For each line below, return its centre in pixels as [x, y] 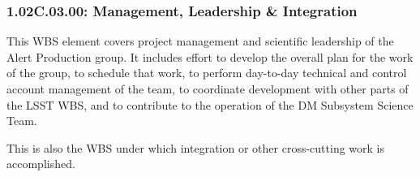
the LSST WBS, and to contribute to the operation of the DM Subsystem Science [210, 104]
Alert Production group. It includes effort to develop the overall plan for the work [210, 56]
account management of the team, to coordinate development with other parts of [208, 88]
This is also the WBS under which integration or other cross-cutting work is [195, 147]
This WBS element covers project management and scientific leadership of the [200, 41]
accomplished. [41, 164]
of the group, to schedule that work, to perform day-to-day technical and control [207, 73]
